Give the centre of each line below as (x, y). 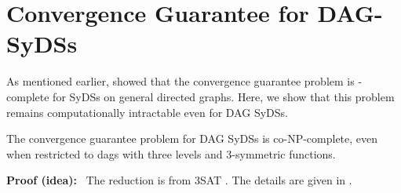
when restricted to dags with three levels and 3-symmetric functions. (171, 153)
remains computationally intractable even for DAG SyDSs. (147, 112)
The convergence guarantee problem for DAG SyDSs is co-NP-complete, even (192, 138)
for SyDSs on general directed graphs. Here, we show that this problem (224, 96)
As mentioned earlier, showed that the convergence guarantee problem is (180, 81)
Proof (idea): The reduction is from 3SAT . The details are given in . (179, 180)
